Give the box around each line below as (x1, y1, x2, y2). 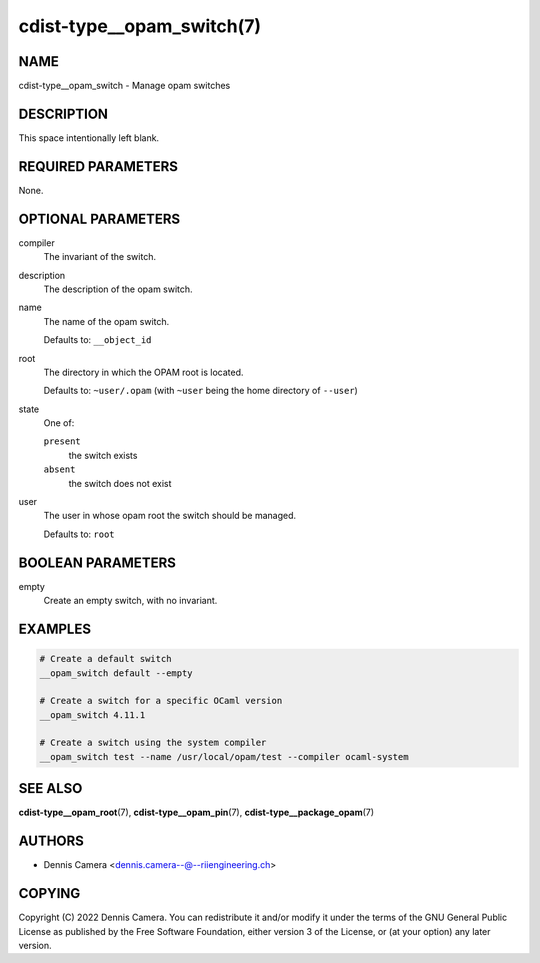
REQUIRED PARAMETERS (18, 158, 179, 175)
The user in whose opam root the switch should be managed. (43, 510, 297, 522)
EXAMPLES (18, 620, 92, 637)
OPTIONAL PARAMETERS (18, 210, 181, 227)
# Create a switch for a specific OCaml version (39, 695, 283, 707)
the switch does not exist (68, 477, 172, 489)
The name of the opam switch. (43, 315, 170, 327)
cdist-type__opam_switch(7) (18, 15, 262, 37)
